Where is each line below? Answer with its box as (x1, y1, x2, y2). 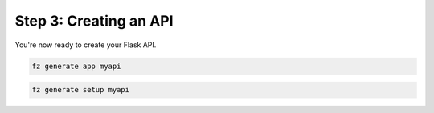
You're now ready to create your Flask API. (14, 40, 157, 50)
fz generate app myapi (31, 61, 121, 71)
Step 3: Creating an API (14, 12, 174, 30)
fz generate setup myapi (31, 85, 130, 95)
